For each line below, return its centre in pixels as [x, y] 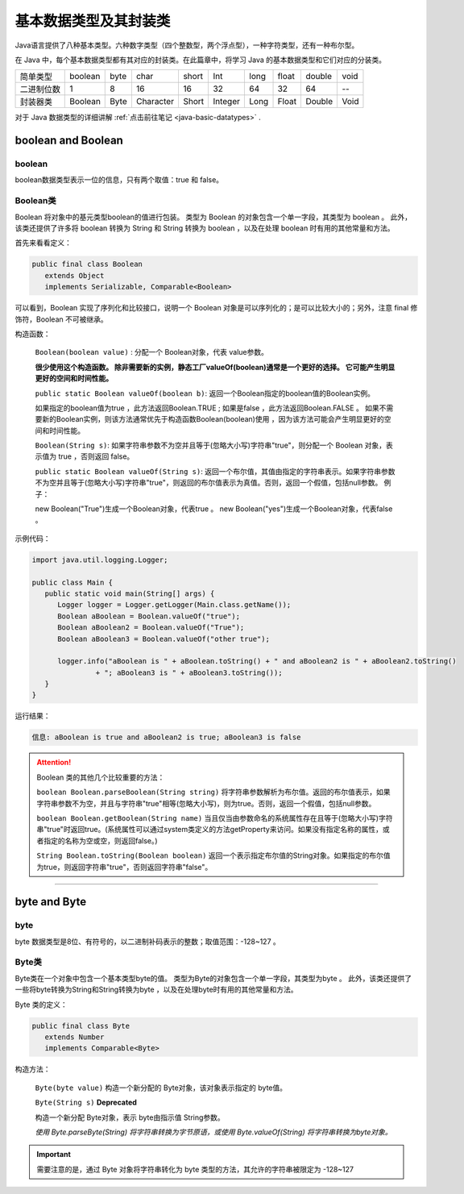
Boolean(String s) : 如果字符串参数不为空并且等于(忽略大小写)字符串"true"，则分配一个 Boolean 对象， [211, 445]
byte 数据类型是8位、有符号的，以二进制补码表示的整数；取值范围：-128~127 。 [148, 941]
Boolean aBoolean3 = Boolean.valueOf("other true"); [164, 639]
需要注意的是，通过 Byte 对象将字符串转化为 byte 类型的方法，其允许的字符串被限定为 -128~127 [195, 1169]
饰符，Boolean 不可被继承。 [61, 319]
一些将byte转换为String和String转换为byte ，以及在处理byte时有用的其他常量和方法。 [156, 990]
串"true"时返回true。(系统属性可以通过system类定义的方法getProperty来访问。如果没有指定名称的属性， [209, 830]
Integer [227, 102]
